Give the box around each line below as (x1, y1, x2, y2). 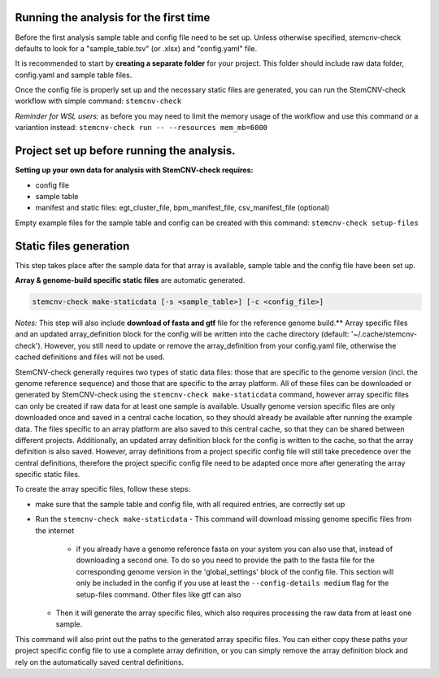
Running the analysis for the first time (15, 11, 211, 24)
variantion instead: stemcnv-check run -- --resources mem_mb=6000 (15, 123, 268, 132)
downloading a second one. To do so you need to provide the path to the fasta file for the (76, 555, 376, 565)
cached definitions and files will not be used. (15, 352, 165, 362)
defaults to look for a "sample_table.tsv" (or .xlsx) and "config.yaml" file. (15, 43, 258, 53)
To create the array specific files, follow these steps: (15, 484, 191, 494)
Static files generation (15, 239, 130, 253)
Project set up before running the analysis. (15, 144, 236, 158)
